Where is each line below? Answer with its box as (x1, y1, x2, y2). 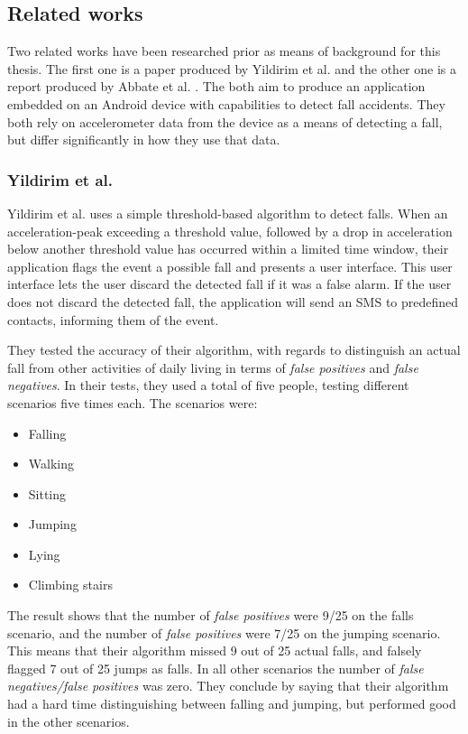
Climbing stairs (28, 575, 113, 594)
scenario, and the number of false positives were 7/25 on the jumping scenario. (7, 623, 441, 642)
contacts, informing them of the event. (7, 310, 219, 329)
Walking (28, 454, 74, 473)
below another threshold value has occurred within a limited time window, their (7, 239, 449, 258)
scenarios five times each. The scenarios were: (7, 393, 258, 412)
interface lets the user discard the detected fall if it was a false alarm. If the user (7, 274, 452, 293)
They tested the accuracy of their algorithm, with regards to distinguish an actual (7, 340, 461, 359)
